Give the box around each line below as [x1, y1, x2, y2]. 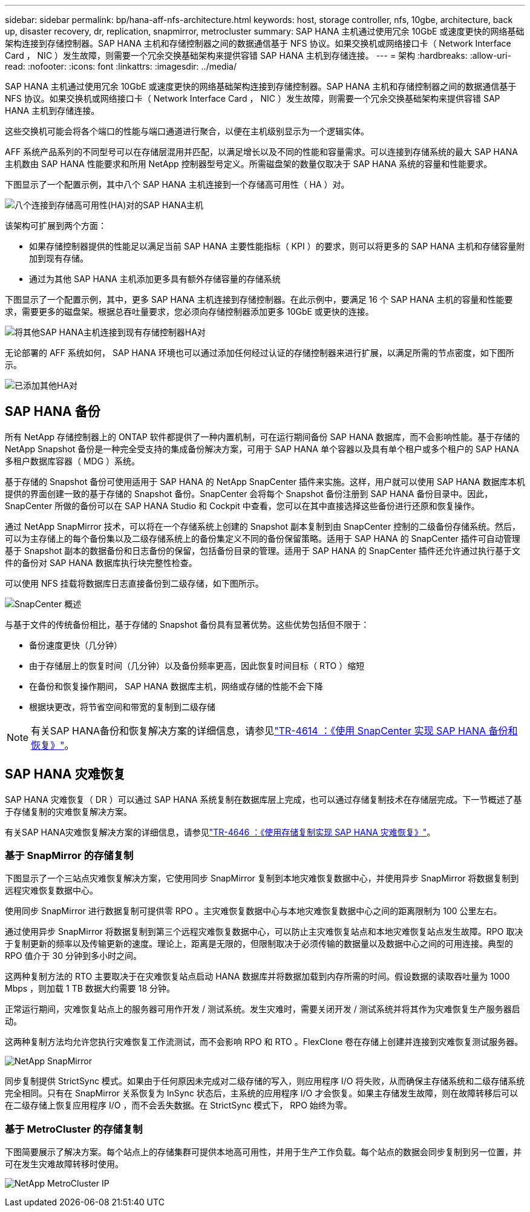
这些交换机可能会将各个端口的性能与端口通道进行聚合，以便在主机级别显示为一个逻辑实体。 [5, 126, 369, 136]
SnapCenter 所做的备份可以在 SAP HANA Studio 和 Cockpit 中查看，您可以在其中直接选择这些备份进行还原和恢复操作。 [5, 500, 480, 511]
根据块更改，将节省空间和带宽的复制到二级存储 [29, 701, 215, 712]
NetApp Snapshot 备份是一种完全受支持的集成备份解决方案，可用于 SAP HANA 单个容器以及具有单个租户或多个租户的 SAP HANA [5, 443, 519, 454]
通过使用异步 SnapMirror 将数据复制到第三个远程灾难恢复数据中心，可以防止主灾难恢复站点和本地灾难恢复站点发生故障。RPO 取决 [5, 926, 523, 937]
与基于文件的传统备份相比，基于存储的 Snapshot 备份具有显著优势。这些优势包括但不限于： [5, 619, 370, 630]
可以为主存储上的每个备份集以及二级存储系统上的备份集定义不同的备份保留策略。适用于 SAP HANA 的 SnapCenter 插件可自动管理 [5, 533, 520, 544]
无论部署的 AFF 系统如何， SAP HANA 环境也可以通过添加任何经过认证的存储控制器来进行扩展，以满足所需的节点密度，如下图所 [5, 347, 514, 358]
